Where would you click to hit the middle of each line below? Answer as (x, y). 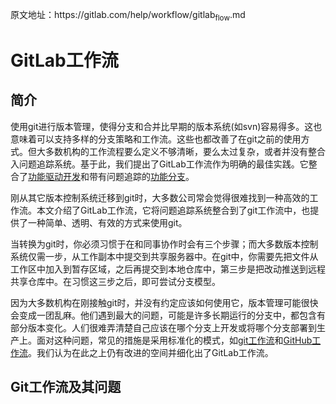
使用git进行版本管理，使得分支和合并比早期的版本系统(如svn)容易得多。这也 (166, 126)
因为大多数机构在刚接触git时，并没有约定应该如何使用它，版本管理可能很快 (164, 302)
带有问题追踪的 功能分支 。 (141, 176)
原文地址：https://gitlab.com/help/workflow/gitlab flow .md (128, 16)
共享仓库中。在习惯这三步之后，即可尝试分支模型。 (115, 281)
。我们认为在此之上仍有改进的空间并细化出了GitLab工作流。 (151, 352)
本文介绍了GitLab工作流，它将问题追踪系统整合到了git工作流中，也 (173, 210)
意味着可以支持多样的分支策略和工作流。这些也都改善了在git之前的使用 (156, 139)
